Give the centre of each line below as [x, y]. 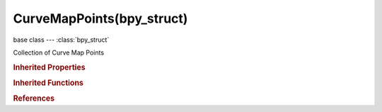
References [34, 99]
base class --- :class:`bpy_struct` [61, 40]
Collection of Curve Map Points [59, 52]
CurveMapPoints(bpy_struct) [100, 18]
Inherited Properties [50, 67]
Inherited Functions [48, 83]
